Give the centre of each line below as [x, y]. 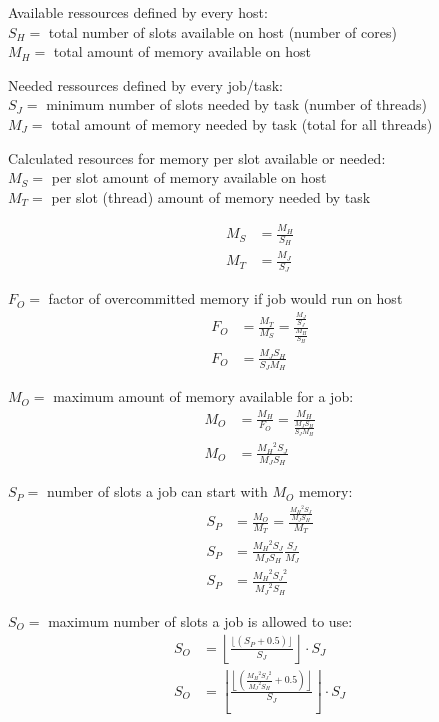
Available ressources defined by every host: [138, 12]
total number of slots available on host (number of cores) [222, 31]
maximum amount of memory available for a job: [203, 396]
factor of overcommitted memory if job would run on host [225, 298]
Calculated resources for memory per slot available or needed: [197, 157]
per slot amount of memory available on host [189, 177]
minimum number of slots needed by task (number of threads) [236, 104]
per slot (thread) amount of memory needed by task [211, 196]
